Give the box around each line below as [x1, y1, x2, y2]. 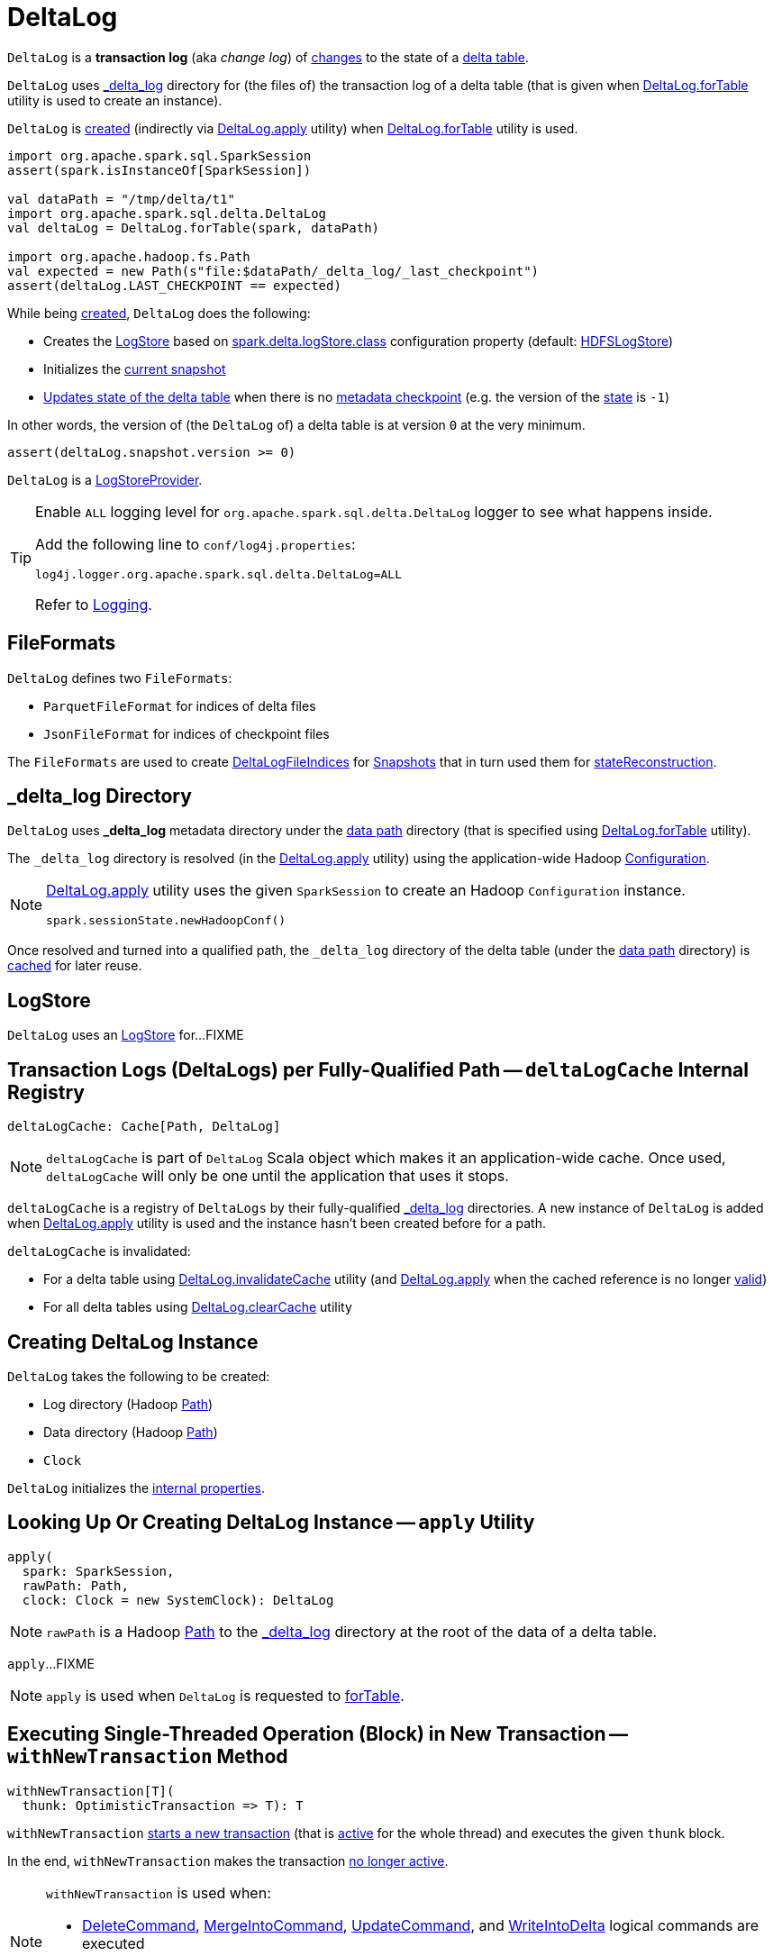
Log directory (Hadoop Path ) [43, 1396, 214, 1412]
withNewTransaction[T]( [7, 1783, 175, 1798]
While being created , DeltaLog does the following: [7, 305, 311, 321]
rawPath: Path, [22, 1578, 129, 1593]
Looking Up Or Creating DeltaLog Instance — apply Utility [7, 1511, 535, 1534]
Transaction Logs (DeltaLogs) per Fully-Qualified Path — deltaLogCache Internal [7, 1058, 750, 1081]
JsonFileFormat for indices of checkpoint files [43, 725, 330, 741]
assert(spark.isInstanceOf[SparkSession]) [7, 162, 312, 177]
